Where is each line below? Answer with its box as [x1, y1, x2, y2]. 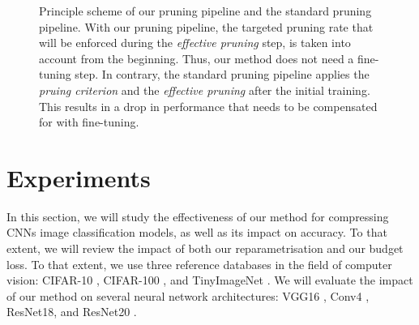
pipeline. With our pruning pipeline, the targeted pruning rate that [39, 18, 374, 35]
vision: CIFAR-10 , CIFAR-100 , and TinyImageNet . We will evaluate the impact [6, 272, 413, 289]
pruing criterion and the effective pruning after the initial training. [39, 81, 370, 98]
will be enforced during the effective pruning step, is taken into [39, 34, 351, 51]
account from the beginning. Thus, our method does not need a [39, 49, 354, 66]
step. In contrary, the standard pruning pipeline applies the [75, 66, 370, 83]
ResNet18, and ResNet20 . [6, 303, 137, 320]
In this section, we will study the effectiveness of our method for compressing [6, 207, 389, 225]
